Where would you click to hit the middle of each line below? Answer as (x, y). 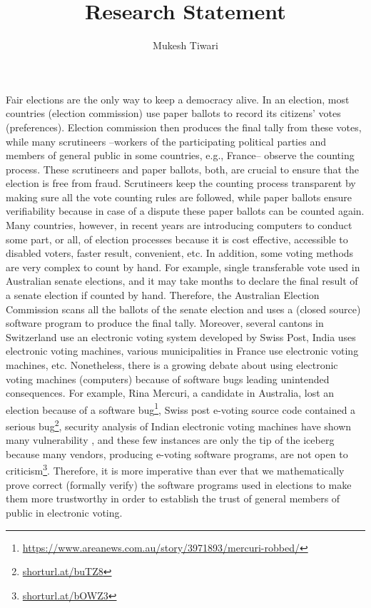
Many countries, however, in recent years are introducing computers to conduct (179, 225)
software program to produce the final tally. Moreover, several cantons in (165, 323)
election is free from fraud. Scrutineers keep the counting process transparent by (181, 183)
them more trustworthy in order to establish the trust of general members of (173, 498)
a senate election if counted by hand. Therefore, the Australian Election (163, 295)
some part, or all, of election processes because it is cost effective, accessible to (177, 239)
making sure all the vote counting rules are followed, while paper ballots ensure (179, 197)
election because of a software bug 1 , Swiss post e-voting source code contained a (181, 408)
